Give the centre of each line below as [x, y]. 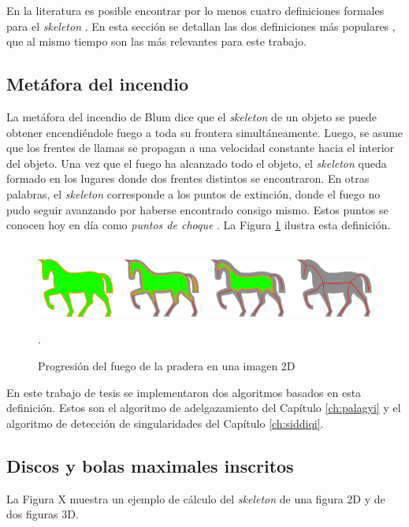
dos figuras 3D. [43, 514]
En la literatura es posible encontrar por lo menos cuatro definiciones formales [195, 10]
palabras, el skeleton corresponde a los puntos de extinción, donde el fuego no [193, 193]
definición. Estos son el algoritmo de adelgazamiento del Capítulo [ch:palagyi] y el [204, 408]
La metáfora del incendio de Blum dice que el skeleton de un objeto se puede [191, 116]
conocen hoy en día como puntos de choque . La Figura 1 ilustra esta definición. [199, 225]
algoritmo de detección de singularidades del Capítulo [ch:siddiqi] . [165, 423]
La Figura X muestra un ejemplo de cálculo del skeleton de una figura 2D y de [196, 498]
